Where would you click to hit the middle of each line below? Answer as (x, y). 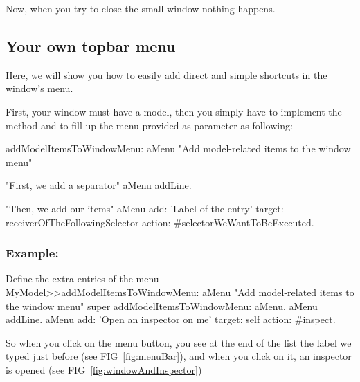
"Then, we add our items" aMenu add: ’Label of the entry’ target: (145, 208)
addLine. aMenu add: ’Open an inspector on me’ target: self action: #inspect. (171, 319)
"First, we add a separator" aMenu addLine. (99, 185)
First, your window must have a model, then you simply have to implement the (174, 111)
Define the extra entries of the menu (82, 279)
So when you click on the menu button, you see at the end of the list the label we (179, 342)
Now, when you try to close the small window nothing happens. (141, 8)
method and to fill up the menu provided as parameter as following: (149, 125)
